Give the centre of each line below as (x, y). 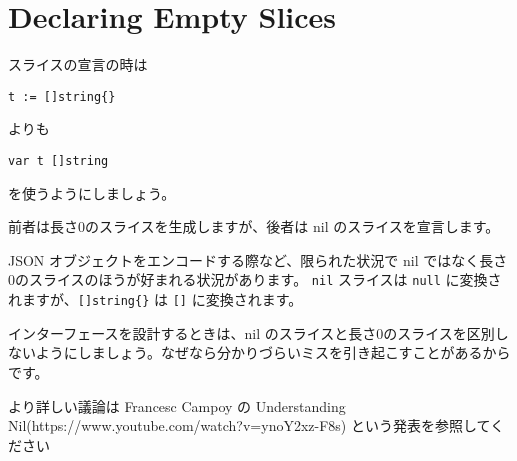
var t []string (58, 160)
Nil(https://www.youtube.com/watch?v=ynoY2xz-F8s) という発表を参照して (249, 425)
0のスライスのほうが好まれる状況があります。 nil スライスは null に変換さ (255, 279)
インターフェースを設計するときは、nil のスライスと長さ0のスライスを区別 (251, 332)
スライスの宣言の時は (78, 64)
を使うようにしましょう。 (92, 192)
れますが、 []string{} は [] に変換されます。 (155, 299)
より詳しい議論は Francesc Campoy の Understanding (177, 405)
